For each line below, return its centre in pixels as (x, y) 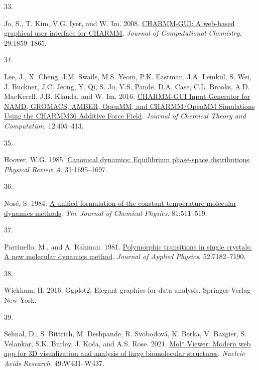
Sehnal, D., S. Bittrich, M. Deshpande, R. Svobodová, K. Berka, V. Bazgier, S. (125, 334)
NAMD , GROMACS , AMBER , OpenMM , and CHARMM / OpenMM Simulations (129, 106)
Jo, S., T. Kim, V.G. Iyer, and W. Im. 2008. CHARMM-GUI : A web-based (119, 23)
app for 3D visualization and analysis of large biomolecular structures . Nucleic (124, 353)
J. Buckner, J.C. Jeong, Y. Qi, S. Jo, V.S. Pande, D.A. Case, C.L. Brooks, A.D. (127, 86)
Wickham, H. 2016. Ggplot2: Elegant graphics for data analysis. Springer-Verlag (127, 290)
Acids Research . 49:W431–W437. (54, 363)
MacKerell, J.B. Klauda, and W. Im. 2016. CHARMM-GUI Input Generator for (127, 96)
